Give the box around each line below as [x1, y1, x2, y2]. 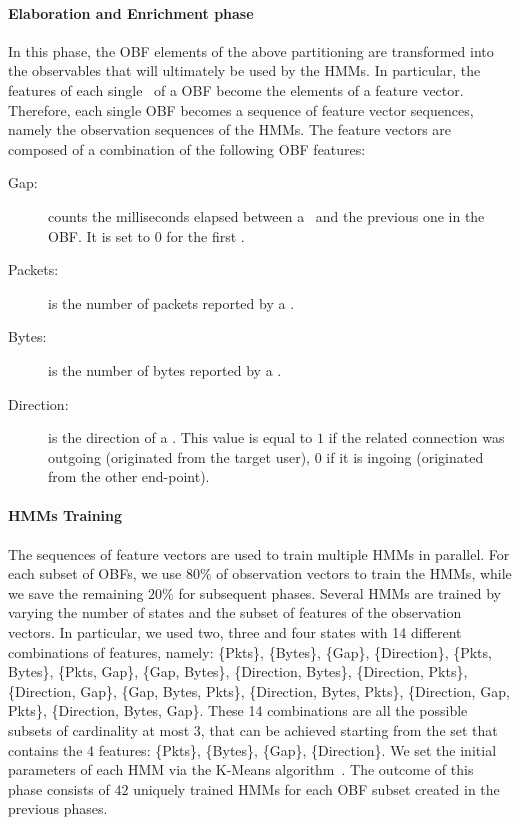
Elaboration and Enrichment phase [8, 2, 254, 23]
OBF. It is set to [48, 225, 151, 246]
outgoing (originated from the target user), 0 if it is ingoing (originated [48, 446, 484, 467]
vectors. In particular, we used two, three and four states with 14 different [8, 622, 462, 643]
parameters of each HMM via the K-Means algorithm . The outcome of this [8, 759, 474, 780]
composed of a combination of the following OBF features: [8, 138, 366, 159]
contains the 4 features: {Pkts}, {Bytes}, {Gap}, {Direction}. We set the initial [8, 739, 497, 760]
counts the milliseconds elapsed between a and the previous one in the [48, 205, 485, 226]
